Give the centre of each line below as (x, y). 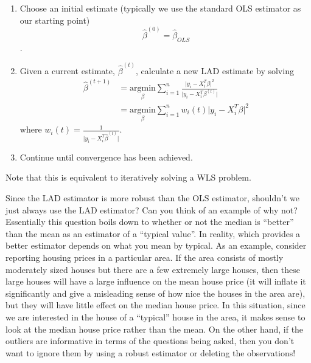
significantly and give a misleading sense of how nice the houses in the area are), (155, 293)
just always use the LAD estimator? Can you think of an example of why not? (152, 209)
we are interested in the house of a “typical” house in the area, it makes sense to (155, 316)
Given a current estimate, (67, 70)
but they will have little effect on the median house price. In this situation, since (155, 305)
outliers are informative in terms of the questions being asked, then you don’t (150, 341)
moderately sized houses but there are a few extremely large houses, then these (153, 269)
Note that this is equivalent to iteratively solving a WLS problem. (128, 177)
